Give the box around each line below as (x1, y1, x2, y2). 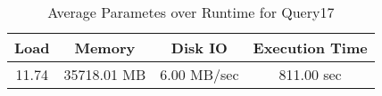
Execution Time (253, 37, 368, 58)
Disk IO (170, 37, 228, 58)
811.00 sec (278, 64, 342, 84)
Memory (74, 37, 136, 58)
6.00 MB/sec (160, 64, 239, 84)
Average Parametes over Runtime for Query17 (47, 2, 335, 22)
